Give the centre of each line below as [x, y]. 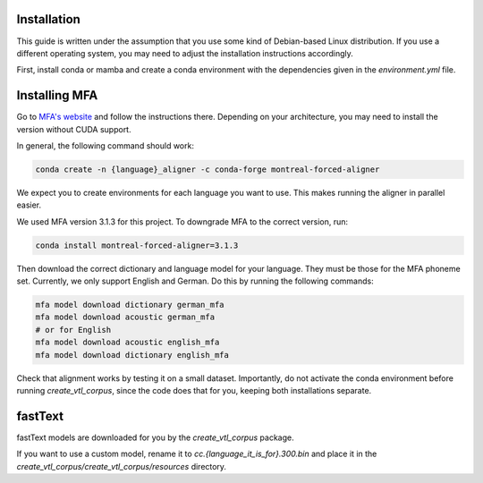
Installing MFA [57, 95]
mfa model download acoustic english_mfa [127, 343]
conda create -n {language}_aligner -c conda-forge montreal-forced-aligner [208, 169]
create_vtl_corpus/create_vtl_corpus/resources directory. [122, 466]
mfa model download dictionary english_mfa [132, 355]
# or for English [73, 330]
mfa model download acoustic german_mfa [125, 317]
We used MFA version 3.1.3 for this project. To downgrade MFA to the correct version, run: [182, 221]
